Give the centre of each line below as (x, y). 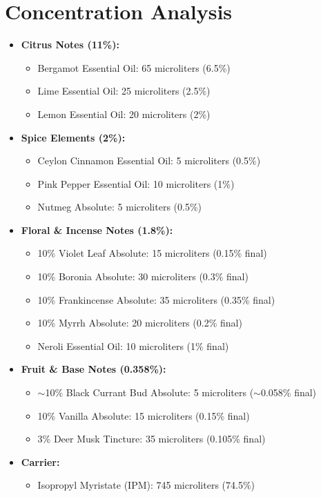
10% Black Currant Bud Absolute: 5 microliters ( (149, 392)
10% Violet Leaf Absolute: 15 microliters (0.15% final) (152, 253)
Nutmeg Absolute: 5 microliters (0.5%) (120, 207)
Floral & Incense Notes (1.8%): (97, 230)
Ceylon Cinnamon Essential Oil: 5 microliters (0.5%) (149, 160)
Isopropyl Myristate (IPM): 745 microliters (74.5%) (146, 485)
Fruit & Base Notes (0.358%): (94, 369)
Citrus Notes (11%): (70, 45)
